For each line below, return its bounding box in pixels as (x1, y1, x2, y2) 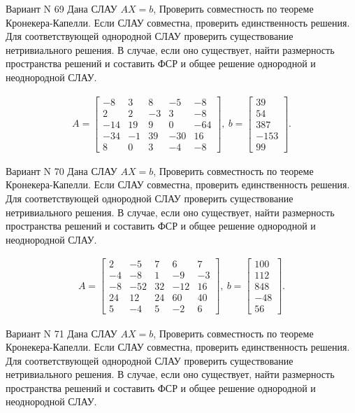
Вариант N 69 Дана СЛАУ (6, 1, 117, 15)
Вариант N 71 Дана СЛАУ (6, 325, 117, 340)
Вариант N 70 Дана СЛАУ (6, 163, 117, 178)
